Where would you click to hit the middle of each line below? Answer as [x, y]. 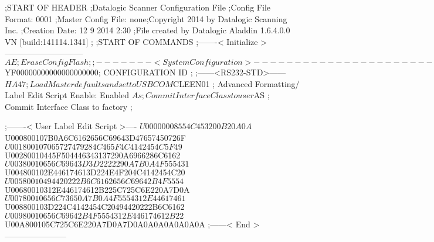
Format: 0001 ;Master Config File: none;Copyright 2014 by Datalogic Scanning [146, 18]
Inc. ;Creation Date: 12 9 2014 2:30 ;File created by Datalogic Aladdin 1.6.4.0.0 [148, 30]
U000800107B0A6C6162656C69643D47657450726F [95, 137]
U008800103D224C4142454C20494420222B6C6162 [95, 207]
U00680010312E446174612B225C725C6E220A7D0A [97, 189]
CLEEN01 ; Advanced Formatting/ [236, 83]
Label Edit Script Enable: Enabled [67, 95]
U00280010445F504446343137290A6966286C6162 [93, 155]
